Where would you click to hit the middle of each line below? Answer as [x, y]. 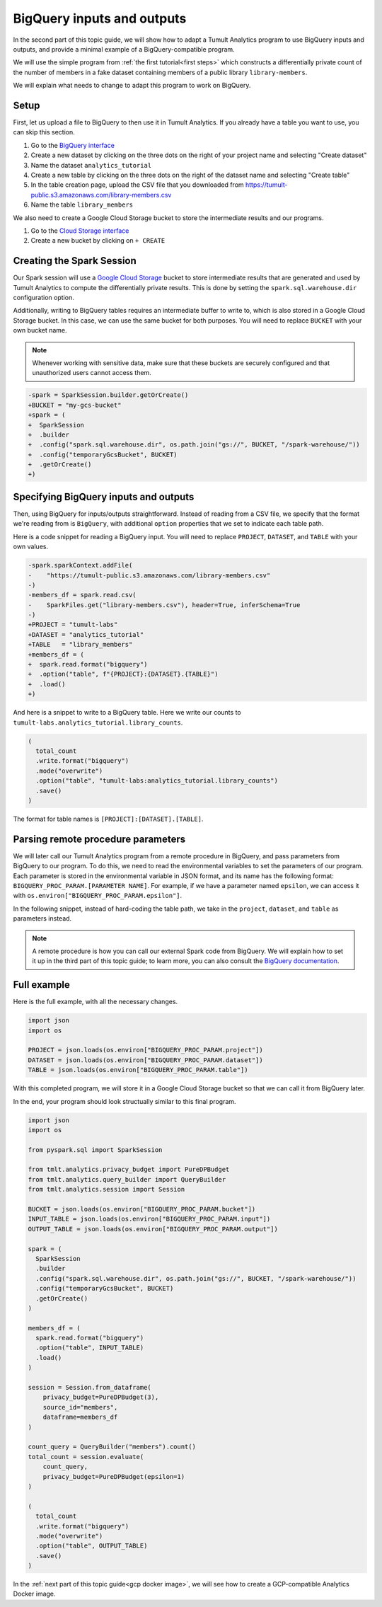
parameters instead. [42, 918]
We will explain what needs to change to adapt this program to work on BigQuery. [132, 86]
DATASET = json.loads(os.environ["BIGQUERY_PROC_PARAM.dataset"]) [145, 1060]
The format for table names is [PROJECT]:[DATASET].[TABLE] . [108, 819]
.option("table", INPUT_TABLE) [90, 1348]
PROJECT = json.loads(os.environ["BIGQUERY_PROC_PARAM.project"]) [145, 1050]
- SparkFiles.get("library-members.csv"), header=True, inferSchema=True [164, 605]
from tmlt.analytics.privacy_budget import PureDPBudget [129, 1170]
